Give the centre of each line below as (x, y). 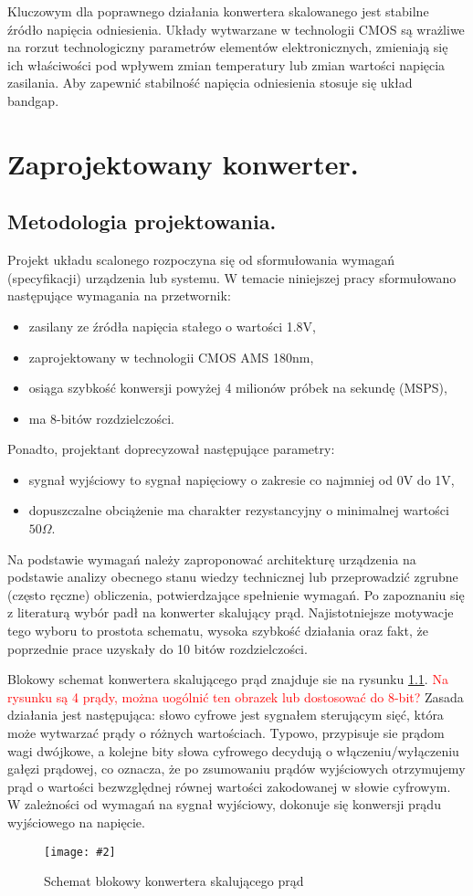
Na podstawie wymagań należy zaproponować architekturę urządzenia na (212, 559)
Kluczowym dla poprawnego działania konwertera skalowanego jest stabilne (218, 11)
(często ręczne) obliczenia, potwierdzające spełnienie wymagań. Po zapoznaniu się (236, 594)
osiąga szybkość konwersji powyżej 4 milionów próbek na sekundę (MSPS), (238, 388)
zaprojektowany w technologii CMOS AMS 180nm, (171, 357)
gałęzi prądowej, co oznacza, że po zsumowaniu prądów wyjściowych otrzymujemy (236, 769)
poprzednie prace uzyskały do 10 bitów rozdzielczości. (158, 648)
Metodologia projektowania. (142, 221)
